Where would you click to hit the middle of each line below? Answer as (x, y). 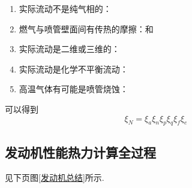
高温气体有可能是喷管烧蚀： (73, 89)
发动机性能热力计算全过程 (80, 152)
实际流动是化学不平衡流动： (73, 69)
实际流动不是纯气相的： (65, 8)
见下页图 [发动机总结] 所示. (55, 177)
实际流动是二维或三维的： (69, 49)
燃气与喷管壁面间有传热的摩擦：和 (86, 28)
